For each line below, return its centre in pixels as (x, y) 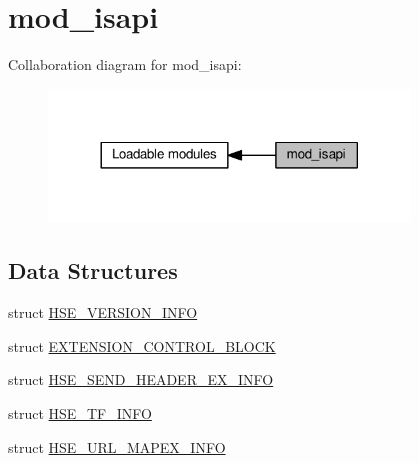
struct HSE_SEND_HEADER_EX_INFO (141, 379)
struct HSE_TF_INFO (80, 412)
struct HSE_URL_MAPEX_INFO (117, 446)
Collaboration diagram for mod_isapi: (125, 64)
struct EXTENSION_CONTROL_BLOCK (142, 345)
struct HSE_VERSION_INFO (103, 312)
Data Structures (93, 270)
